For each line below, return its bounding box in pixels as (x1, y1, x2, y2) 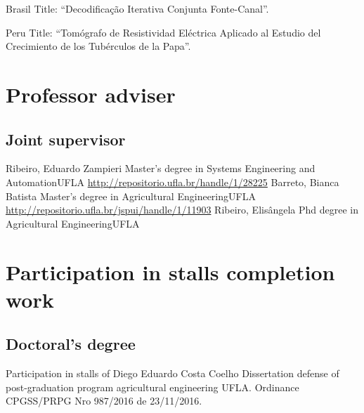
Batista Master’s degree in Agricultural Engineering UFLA (6, 188, 256, 203)
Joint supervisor (6, 128, 126, 150)
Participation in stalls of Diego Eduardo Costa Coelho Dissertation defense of (6, 366, 339, 381)
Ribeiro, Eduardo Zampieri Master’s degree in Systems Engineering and (6, 161, 316, 176)
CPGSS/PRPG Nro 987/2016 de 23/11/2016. (6, 393, 202, 408)
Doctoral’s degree (6, 333, 136, 355)
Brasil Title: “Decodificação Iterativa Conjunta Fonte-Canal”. (6, 1, 269, 15)
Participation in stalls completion (6, 257, 335, 286)
